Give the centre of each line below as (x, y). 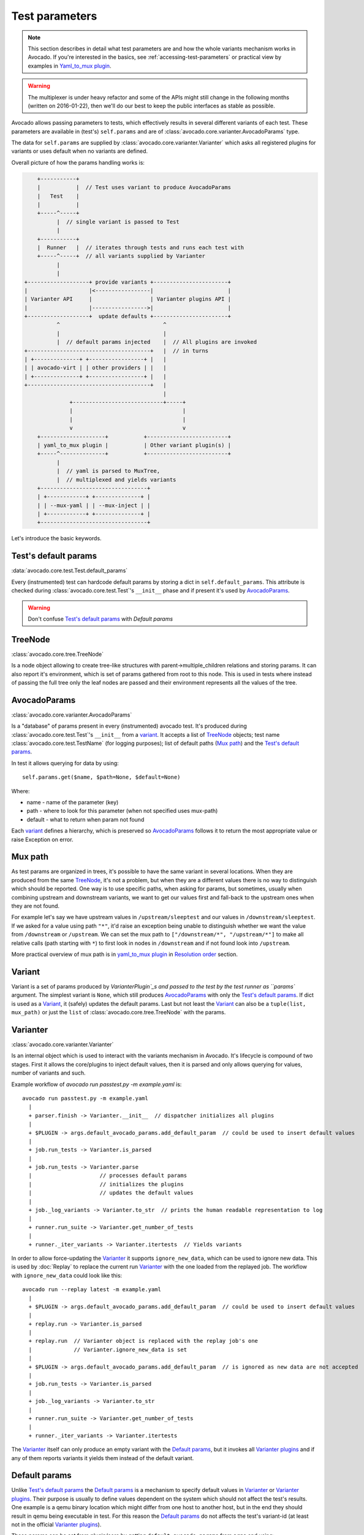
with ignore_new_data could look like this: (67, 1275)
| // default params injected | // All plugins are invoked (157, 342)
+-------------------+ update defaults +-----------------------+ (128, 317)
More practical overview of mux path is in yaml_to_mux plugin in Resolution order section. (125, 954)
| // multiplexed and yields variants (116, 480)
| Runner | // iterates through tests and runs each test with (141, 247)
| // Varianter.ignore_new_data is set (108, 1350)
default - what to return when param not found (85, 819)
